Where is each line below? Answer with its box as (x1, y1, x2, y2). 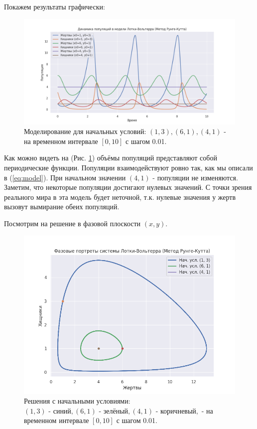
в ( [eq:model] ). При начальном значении (4, 172, 126, 182)
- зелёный (99, 408, 128, 415)
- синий (48, 408, 71, 415)
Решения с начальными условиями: (24, 396, 130, 406)
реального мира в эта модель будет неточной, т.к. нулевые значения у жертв (4, 191, 236, 202)
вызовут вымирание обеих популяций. (4, 201, 120, 212)
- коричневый (155, 408, 196, 415)
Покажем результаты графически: (4, 1, 105, 11)
